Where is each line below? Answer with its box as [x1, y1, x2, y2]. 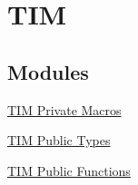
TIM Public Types [7, 131, 111, 150]
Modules [7, 57, 89, 85]
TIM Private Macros [7, 100, 122, 119]
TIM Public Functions [7, 161, 131, 180]
